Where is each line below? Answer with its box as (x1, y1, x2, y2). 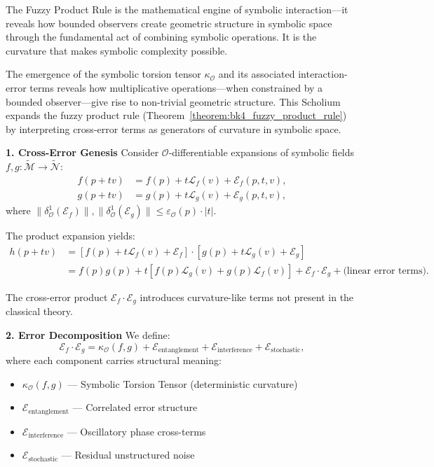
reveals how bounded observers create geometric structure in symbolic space (6, 15, 332, 30)
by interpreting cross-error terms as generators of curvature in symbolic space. (6, 121, 341, 136)
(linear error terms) (343, 265, 426, 276)
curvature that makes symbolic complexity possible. (6, 43, 228, 57)
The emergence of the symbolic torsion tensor (6, 67, 201, 81)
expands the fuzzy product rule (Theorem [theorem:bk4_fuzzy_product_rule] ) (6, 108, 347, 123)
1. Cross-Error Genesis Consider (6, 145, 159, 160)
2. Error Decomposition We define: (6, 327, 170, 342)
